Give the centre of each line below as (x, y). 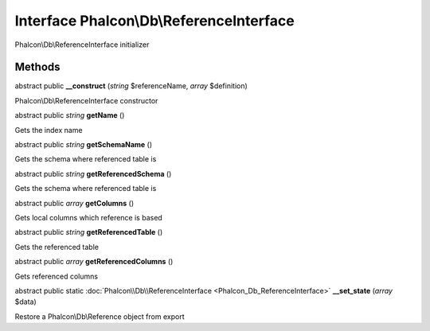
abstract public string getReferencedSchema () (93, 173)
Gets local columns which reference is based (88, 217)
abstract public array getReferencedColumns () (94, 262)
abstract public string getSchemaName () (84, 145)
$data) (26, 302)
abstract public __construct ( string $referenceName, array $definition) (131, 86)
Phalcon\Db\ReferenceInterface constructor (86, 100)
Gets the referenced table (57, 247)
